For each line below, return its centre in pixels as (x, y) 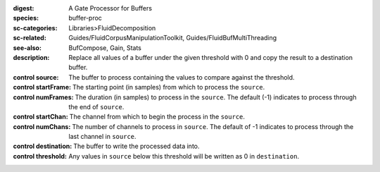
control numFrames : (43, 97)
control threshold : (40, 156)
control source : (36, 77)
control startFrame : (42, 87)
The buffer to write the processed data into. (136, 146)
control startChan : (40, 117)
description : (31, 57)
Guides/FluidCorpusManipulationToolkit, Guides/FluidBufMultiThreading (173, 38)
